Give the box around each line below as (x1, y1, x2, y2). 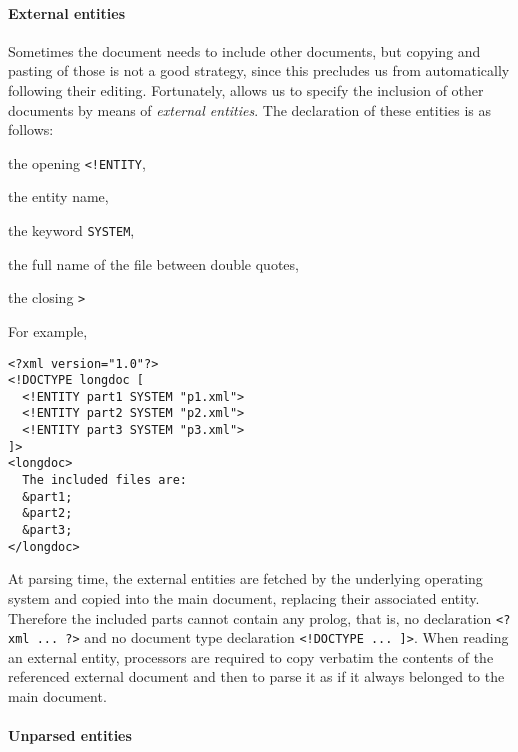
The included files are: (22, 473, 187, 488)
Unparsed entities (8, 725, 132, 746)
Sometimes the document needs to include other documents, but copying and (8, 40, 481, 61)
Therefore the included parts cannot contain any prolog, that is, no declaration (8, 607, 492, 628)
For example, (8, 320, 88, 341)
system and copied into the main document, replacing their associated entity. (8, 587, 480, 608)
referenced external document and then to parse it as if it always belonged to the (8, 666, 505, 687)
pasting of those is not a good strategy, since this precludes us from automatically (8, 60, 510, 81)
